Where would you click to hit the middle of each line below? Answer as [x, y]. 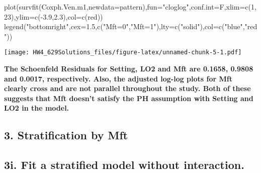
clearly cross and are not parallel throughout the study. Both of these [127, 88]
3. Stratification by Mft [66, 135]
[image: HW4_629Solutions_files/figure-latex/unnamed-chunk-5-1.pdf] [123, 53]
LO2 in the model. [37, 108]
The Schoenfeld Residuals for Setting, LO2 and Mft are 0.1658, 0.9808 [129, 69]
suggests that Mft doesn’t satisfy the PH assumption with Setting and [129, 98]
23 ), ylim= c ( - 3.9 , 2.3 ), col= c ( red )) [54, 16]
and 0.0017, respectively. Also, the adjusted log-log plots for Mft [118, 78]
